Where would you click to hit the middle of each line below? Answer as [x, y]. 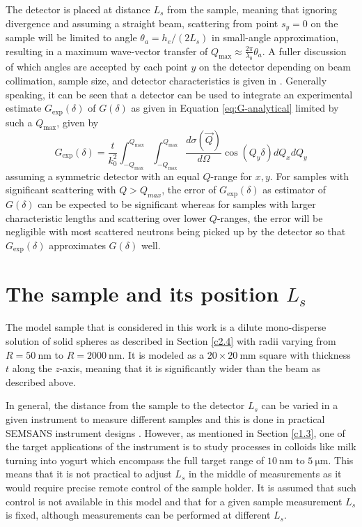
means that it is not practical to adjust [89, 474]
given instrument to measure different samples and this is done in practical [165, 418]
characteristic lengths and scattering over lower [106, 217]
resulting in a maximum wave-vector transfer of [107, 51]
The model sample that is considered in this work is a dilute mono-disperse [166, 327]
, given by [78, 122]
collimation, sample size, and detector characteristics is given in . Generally [166, 81]
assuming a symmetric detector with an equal [103, 176]
